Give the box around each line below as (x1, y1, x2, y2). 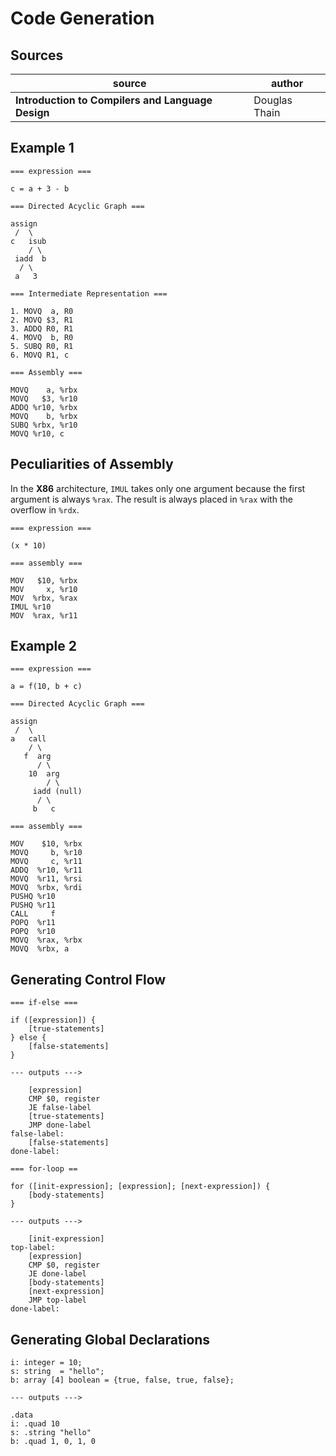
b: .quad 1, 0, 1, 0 (10, 1437, 97, 1447)
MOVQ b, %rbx (10, 411, 78, 421)
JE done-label (28, 1269, 87, 1279)
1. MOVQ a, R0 (10, 306, 74, 316)
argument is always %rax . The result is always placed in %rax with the (10, 493, 293, 505)
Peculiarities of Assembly (10, 456, 174, 473)
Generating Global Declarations (10, 1331, 211, 1348)
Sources (10, 47, 64, 64)
